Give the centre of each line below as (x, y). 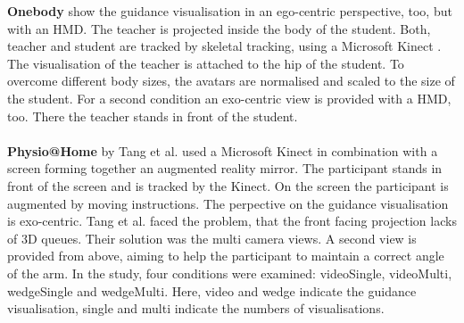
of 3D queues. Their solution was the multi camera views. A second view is (212, 238)
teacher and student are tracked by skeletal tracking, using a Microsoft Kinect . (224, 46)
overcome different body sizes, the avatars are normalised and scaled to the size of (231, 81)
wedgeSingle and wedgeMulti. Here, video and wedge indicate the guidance (212, 290)
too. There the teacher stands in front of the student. (153, 116)
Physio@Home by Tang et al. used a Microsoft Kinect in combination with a (223, 150)
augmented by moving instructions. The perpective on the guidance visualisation (228, 203)
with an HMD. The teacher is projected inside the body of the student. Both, (219, 28)
